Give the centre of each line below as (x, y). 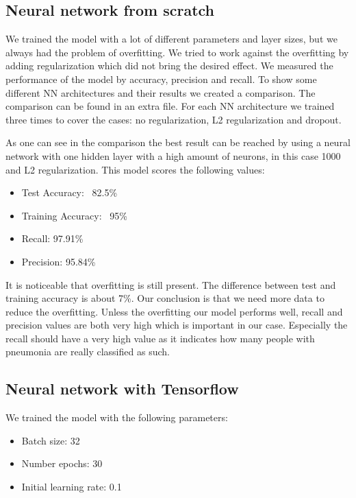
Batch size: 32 (51, 440)
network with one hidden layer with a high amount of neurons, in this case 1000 (173, 155)
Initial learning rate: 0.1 (72, 487)
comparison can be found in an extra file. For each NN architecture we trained (170, 106)
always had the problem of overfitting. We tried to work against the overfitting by (177, 52)
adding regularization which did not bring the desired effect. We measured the (169, 66)
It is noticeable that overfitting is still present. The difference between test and (171, 284)
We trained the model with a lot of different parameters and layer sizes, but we (171, 39)
